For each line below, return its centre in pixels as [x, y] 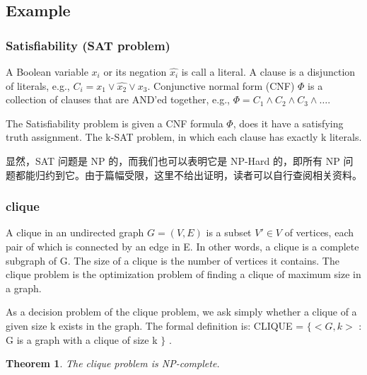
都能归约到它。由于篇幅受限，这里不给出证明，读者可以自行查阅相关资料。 [188, 174]
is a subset [229, 232]
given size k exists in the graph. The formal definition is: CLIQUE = [155, 325]
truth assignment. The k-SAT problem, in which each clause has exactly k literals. [184, 137]
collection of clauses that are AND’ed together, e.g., [118, 99]
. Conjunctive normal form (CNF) [221, 85]
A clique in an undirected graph [75, 232]
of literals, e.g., [38, 85]
